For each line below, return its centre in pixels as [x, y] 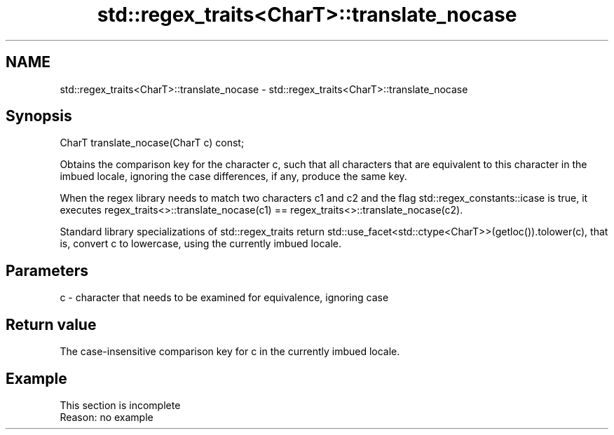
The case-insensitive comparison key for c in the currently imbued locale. [230, 352]
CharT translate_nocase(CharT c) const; [152, 143]
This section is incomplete [120, 405]
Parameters [47, 270]
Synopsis [39, 116]
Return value [51, 324]
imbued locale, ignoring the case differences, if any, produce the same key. [233, 177]
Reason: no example [107, 417]
